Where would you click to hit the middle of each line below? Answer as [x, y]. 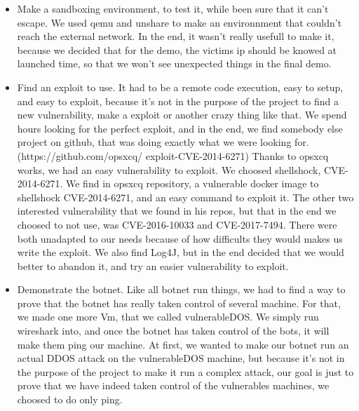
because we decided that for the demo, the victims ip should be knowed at [177, 49]
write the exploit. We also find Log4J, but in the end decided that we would [181, 252]
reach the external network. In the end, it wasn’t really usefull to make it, [176, 36]
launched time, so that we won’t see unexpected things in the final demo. [174, 63]
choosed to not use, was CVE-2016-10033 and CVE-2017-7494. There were [177, 224]
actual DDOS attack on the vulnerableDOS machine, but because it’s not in [181, 358]
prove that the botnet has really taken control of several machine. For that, [179, 303]
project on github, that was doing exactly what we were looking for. [163, 142]
